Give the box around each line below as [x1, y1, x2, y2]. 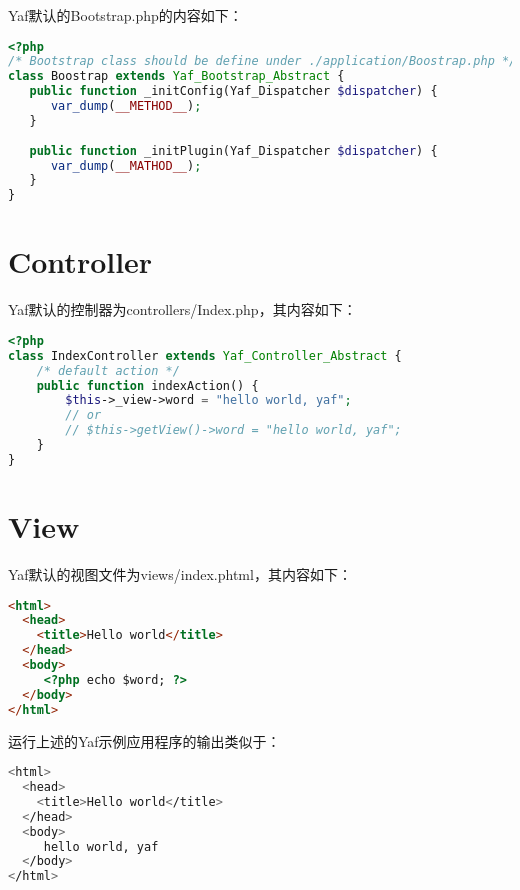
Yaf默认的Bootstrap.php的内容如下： [8, 5, 243, 25]
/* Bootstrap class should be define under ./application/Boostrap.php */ [8, 54, 517, 69]
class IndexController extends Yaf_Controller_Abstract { [8, 348, 402, 363]
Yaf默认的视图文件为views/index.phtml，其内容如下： [8, 563, 352, 584]
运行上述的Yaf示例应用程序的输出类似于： [8, 730, 281, 751]
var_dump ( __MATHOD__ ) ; [50, 158, 202, 173]
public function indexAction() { [36, 378, 259, 393]
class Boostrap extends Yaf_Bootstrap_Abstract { [8, 69, 345, 84]
